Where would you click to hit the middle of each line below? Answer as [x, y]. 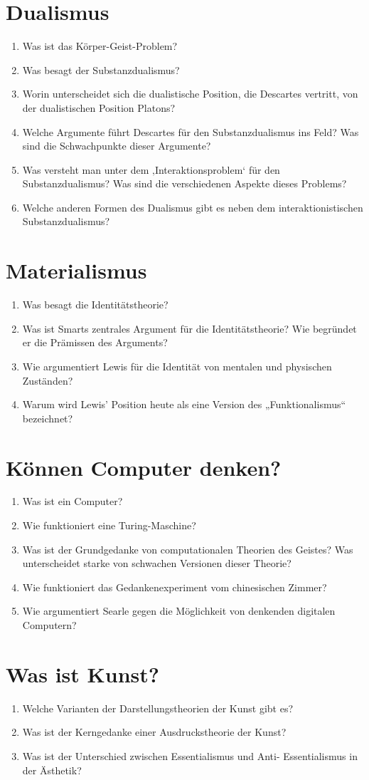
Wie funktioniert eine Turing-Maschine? [109, 525]
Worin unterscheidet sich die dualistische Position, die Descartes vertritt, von [190, 94]
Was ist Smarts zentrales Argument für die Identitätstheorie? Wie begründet [189, 328]
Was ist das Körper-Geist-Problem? [100, 46]
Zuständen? [48, 380]
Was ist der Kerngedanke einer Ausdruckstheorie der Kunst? [154, 732]
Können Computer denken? [144, 467]
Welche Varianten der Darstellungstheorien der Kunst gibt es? [158, 708]
